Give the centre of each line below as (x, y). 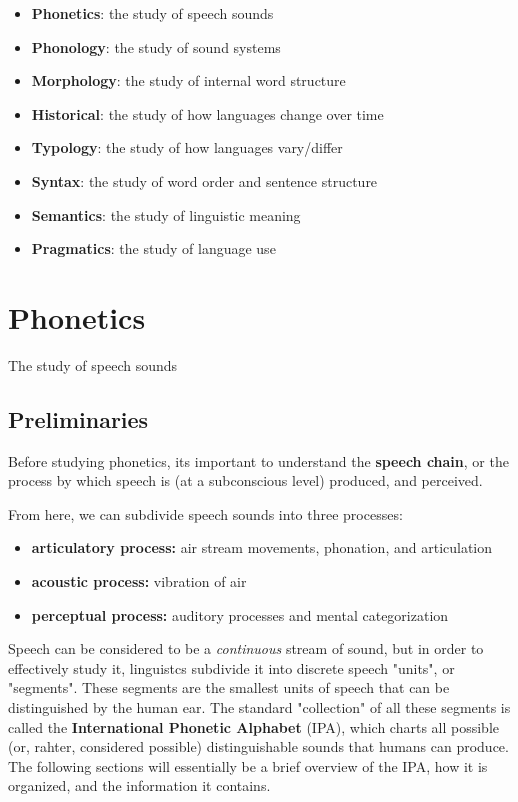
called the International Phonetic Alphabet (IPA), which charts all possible (253, 726)
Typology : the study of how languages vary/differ (187, 147)
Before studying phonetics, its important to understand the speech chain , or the (258, 460)
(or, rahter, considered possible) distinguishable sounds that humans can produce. (258, 746)
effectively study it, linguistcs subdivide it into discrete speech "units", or (231, 667)
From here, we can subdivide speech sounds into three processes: (205, 513)
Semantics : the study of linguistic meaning (166, 214)
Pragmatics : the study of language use (153, 248)
